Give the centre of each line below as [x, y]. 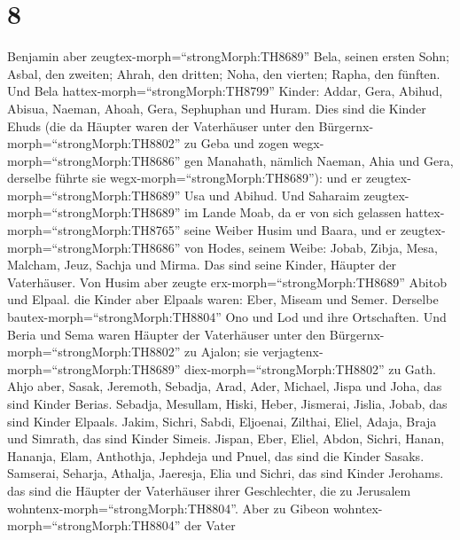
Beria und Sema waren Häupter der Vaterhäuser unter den [167, 334]
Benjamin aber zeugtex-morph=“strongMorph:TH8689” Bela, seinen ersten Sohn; [228, 56]
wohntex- [358, 508]
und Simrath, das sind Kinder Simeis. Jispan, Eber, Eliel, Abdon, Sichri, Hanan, [226, 438]
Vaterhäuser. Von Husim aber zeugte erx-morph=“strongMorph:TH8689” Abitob [227, 282]
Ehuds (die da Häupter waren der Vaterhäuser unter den [161, 125]
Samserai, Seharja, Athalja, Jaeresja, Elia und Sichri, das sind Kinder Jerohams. [226, 473]
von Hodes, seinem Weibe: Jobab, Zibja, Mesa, [311, 247]
